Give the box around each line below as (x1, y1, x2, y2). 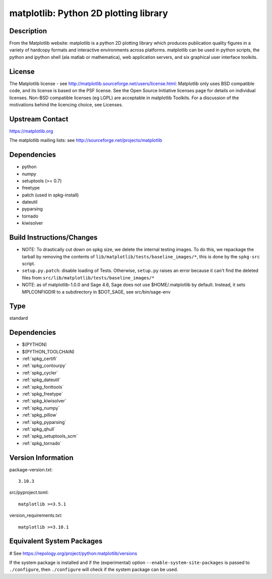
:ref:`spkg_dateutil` (22, 377, 61, 383)
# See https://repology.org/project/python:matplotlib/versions (9, 550, 138, 556)
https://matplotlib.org (9, 128, 53, 134)
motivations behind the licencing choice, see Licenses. (9, 101, 123, 108)
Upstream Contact (9, 115, 69, 123)
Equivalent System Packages (9, 537, 103, 546)
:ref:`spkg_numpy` (22, 405, 60, 411)
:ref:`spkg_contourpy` (22, 363, 67, 369)
